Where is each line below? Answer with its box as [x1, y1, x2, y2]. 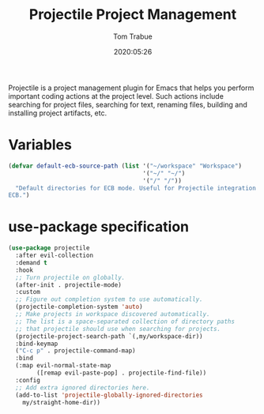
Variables [8, 136, 73, 154]
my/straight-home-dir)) [22, 398, 101, 406]
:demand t [15, 258, 47, 266]
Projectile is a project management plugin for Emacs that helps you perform [8, 83, 255, 92]
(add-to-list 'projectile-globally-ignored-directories [15, 391, 203, 399]
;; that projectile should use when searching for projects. [15, 325, 221, 333]
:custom [15, 288, 41, 296]
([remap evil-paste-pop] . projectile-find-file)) [36, 369, 207, 377]
